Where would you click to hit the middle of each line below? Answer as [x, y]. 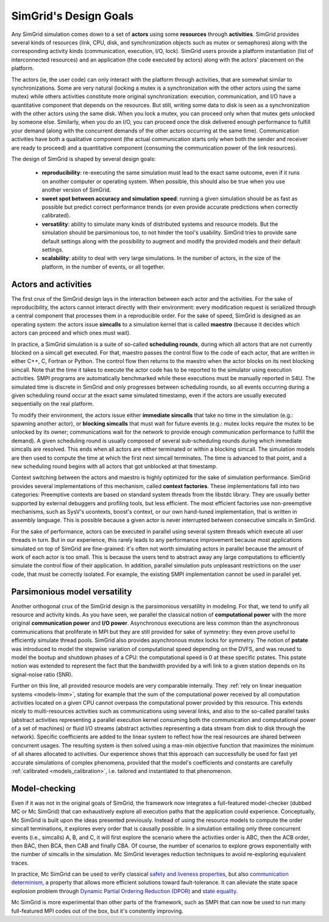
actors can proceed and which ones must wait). [71, 333]
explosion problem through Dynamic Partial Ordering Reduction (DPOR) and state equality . [125, 891]
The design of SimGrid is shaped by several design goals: [83, 159]
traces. [20, 863]
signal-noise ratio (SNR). [42, 674]
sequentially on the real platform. [53, 404]
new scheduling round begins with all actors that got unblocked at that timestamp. [114, 466]
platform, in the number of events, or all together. [103, 267]
